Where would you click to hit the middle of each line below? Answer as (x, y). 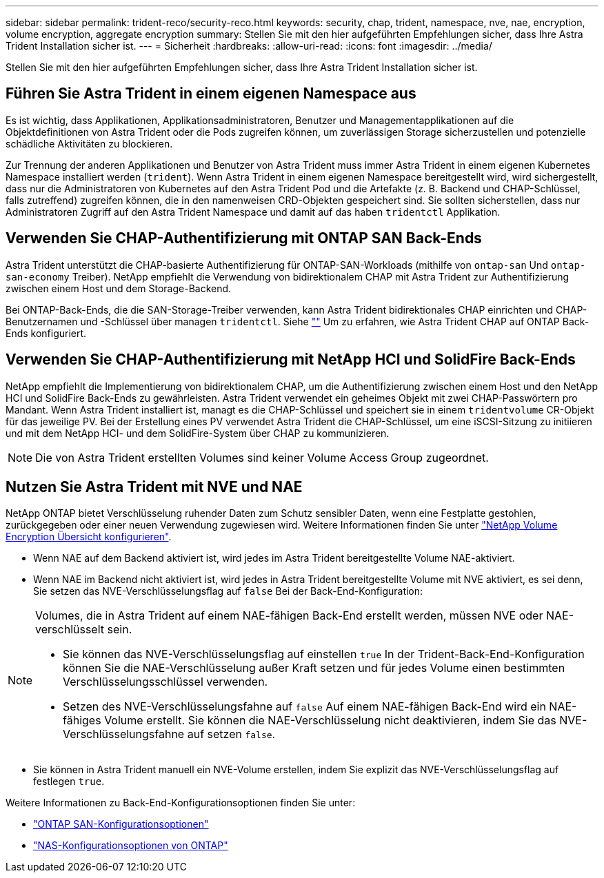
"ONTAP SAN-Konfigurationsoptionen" (121, 824)
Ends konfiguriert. (46, 333)
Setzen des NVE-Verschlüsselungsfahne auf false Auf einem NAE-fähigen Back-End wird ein (304, 707)
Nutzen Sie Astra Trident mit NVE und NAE (154, 487)
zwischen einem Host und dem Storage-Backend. (119, 288)
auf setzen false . (231, 734)
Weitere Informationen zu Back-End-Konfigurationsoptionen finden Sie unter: (181, 803)
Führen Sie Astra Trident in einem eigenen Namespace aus (211, 94)
